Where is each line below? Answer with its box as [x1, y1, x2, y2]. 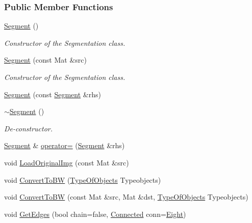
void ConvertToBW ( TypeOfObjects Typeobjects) [4, 174, 161, 185]
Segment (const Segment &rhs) [4, 89, 101, 99]
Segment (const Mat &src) [4, 54, 87, 65]
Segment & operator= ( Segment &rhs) [4, 140, 125, 151]
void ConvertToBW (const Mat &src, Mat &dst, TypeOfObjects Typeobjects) [4, 191, 248, 202]
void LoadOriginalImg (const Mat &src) [4, 157, 129, 168]
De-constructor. [4, 123, 53, 133]
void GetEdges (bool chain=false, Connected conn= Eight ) [4, 208, 186, 219]
